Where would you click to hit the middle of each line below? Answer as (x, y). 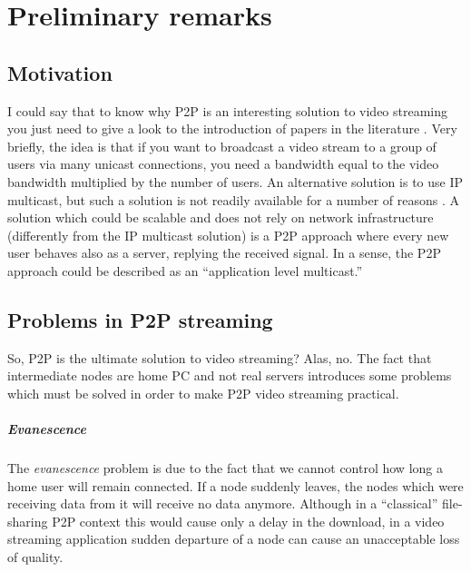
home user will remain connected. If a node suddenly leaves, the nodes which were (235, 485)
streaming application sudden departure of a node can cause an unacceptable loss (234, 539)
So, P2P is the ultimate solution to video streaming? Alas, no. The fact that (220, 357)
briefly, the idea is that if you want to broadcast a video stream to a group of (222, 146)
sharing (28, 521)
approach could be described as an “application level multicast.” (185, 270)
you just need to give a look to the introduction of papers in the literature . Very (232, 128)
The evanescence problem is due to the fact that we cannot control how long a (225, 468)
